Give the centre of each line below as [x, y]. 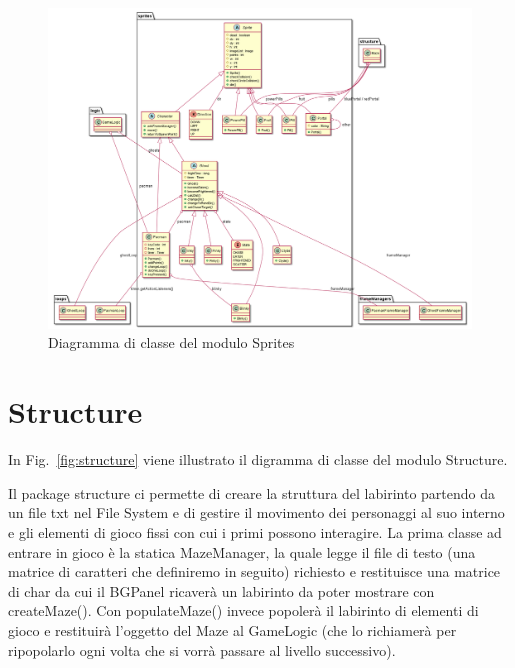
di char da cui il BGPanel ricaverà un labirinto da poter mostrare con [221, 590]
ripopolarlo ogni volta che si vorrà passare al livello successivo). [202, 649]
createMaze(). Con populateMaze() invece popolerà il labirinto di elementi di [243, 610]
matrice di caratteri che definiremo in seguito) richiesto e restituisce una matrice [254, 571]
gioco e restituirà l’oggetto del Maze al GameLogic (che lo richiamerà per [232, 629]
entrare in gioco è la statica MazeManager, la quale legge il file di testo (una [242, 551]
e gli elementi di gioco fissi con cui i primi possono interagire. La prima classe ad [255, 531]
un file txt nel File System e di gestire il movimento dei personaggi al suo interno [256, 512]
